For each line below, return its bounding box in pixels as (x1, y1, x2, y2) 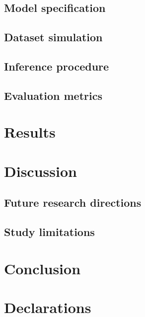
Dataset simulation (4, 29, 103, 45)
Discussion (4, 160, 77, 181)
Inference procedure (4, 58, 109, 74)
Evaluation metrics (4, 87, 102, 103)
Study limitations (4, 224, 95, 239)
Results (4, 122, 56, 142)
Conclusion (4, 258, 81, 278)
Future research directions (4, 195, 142, 210)
